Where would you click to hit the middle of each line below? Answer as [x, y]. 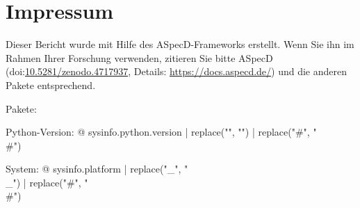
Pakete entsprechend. [51, 85]
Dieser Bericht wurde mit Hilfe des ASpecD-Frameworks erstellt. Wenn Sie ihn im [180, 44]
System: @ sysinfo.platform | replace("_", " [97, 169]
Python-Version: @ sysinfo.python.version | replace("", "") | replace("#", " [161, 132]
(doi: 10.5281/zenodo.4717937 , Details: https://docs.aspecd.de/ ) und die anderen [177, 71]
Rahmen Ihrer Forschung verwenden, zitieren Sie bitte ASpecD [139, 57]
